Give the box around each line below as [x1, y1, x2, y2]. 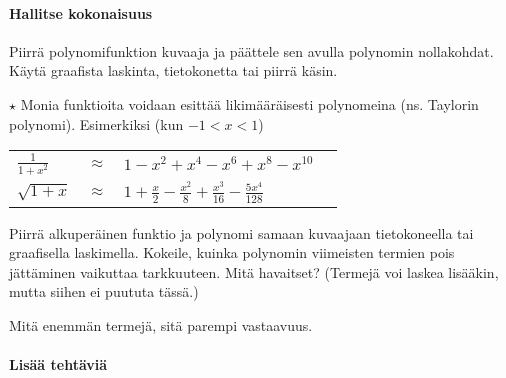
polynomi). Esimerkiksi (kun [9, 113, 184, 134]
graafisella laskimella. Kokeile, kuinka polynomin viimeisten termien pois [9, 242, 455, 263]
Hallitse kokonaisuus [9, 2, 153, 23]
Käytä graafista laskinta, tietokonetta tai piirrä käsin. [9, 60, 338, 81]
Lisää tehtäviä [9, 354, 108, 375]
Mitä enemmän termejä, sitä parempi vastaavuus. [9, 314, 313, 335]
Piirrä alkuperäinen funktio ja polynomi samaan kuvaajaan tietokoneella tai [9, 222, 474, 243]
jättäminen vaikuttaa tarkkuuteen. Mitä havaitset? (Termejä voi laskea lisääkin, [9, 261, 499, 282]
